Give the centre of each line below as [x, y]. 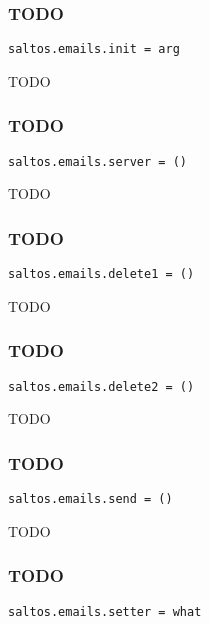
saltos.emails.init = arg [94, 49]
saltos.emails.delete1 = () [101, 274]
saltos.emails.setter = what [105, 611]
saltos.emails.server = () [97, 161]
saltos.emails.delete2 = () [101, 386]
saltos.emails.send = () [90, 499]
